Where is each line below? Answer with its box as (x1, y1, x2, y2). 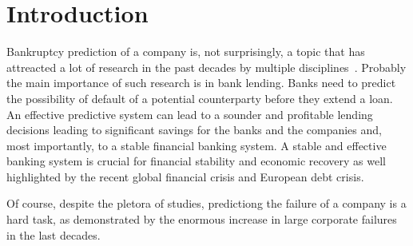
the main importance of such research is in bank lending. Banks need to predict (6, 74, 396, 91)
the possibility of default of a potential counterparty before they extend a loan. (6, 89, 393, 106)
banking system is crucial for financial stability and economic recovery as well (6, 153, 386, 169)
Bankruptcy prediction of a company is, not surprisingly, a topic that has (6, 43, 365, 60)
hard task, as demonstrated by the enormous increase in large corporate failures (6, 211, 397, 228)
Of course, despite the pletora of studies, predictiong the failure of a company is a (6, 195, 407, 212)
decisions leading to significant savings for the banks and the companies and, (6, 121, 382, 138)
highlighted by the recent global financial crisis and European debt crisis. (6, 168, 364, 184)
